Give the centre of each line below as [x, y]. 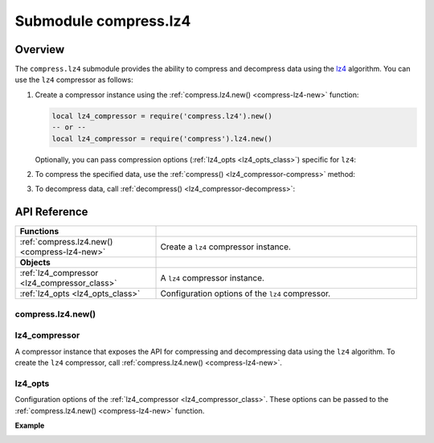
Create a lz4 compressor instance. [225, 247]
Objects [35, 263]
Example [30, 425]
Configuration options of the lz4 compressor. [246, 293]
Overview [40, 49]
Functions [39, 232]
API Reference [51, 212]
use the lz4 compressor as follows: [74, 80]
